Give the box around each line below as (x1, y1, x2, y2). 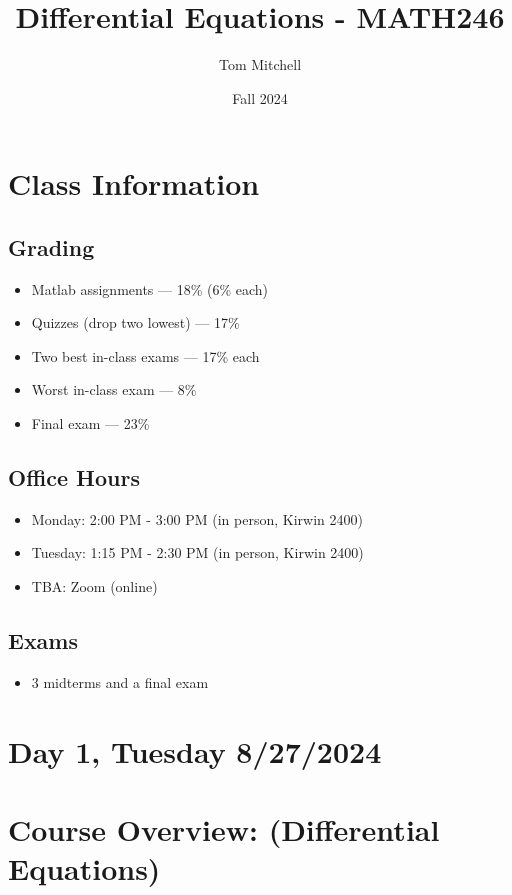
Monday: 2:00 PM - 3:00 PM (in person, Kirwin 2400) (31, 508, 363, 529)
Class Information (8, 163, 260, 204)
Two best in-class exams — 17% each (31, 345, 260, 366)
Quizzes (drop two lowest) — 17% (31, 312, 240, 333)
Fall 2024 (232, 87, 288, 108)
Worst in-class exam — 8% (31, 379, 197, 400)
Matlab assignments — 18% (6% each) (31, 278, 269, 299)
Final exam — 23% (31, 413, 150, 434)
